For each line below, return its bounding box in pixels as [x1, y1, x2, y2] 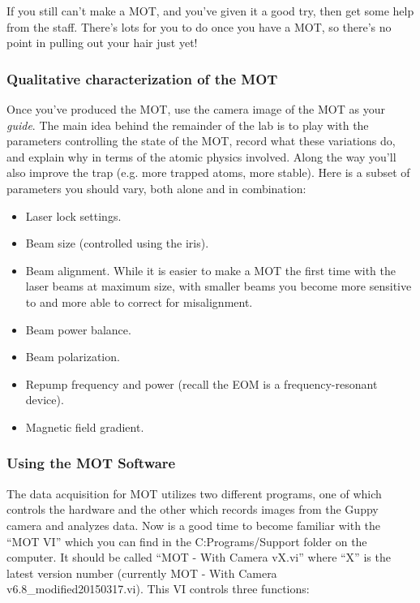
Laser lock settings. [25, 207, 122, 224]
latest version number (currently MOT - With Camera [6, 564, 277, 581]
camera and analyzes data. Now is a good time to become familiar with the [6, 516, 381, 533]
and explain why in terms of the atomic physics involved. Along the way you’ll [6, 148, 396, 165]
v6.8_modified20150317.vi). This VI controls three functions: [6, 580, 310, 597]
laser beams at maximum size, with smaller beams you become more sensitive [25, 278, 412, 295]
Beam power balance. [25, 321, 131, 338]
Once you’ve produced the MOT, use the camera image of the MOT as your [6, 101, 385, 117]
